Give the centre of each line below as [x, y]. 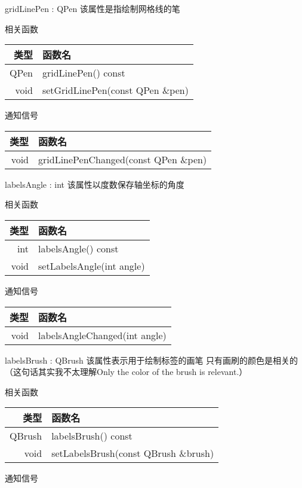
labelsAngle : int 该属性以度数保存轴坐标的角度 [95, 184]
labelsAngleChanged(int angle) [102, 335]
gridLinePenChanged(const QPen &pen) [123, 159]
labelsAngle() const [78, 248]
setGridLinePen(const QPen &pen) [115, 90]
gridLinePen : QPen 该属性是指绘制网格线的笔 [93, 8]
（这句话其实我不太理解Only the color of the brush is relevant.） [126, 372]
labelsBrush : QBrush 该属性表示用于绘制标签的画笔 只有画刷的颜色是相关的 [152, 360]
